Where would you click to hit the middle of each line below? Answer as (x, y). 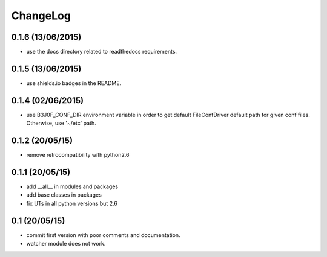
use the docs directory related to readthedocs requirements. (102, 52)
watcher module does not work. (66, 244)
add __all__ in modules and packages (72, 186)
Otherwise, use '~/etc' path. (61, 123)
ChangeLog (41, 16)
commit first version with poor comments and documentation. (104, 235)
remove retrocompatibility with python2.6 (78, 155)
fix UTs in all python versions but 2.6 (72, 203)
